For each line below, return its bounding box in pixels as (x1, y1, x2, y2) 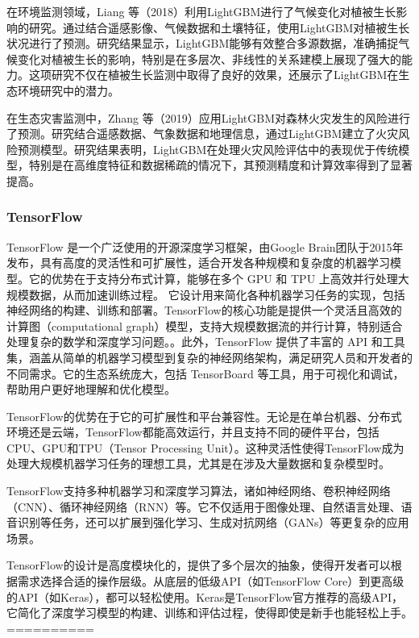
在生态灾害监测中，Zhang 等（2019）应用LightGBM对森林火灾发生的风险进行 (6, 109, 411, 126)
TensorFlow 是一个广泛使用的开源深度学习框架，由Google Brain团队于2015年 (6, 238, 404, 255)
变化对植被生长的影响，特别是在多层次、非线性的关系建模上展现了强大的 (17, 50, 401, 67)
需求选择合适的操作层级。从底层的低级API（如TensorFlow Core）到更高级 (17, 573, 404, 590)
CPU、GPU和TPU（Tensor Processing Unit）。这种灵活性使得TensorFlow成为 (6, 439, 404, 456)
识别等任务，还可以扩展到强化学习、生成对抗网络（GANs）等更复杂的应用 (17, 514, 409, 531)
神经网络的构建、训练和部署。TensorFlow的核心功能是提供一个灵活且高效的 (6, 302, 402, 319)
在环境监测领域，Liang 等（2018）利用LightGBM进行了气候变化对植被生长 (6, 3, 396, 19)
